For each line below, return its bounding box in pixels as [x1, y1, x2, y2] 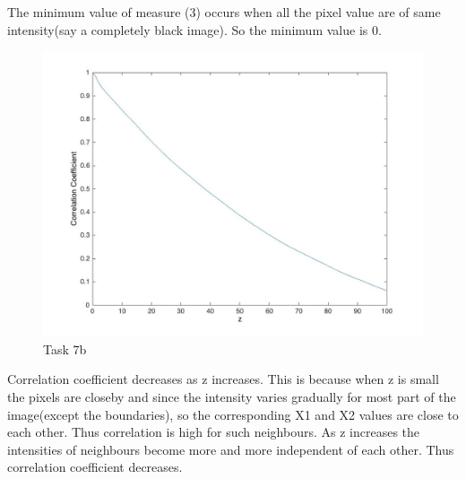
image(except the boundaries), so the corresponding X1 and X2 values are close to [7, 405, 459, 423]
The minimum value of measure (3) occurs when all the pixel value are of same [7, 3, 441, 21]
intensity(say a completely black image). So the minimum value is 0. [7, 20, 382, 39]
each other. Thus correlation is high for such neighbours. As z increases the [7, 422, 420, 441]
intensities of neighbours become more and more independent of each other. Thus [7, 440, 454, 458]
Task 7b [43, 339, 87, 358]
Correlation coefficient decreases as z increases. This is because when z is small [7, 370, 439, 388]
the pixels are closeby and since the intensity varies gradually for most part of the [7, 387, 456, 405]
